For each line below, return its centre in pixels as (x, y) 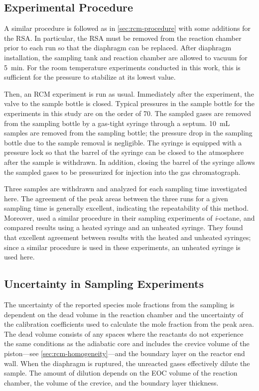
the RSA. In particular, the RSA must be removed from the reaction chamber (123, 38)
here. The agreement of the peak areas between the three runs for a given (116, 198)
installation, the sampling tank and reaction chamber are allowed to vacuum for (126, 57)
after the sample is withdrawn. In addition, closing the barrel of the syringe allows (129, 162)
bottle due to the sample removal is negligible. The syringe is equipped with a (123, 142)
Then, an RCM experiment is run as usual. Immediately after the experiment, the (129, 93)
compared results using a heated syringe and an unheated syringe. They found (124, 227)
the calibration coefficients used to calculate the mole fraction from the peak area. (129, 324)
